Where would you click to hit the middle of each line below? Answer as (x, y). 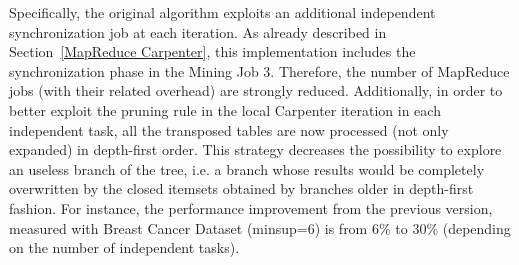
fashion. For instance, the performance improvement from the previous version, (251, 207)
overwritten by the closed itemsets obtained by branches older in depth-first (241, 188)
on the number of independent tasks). (124, 247)
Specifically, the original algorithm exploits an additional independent (222, 12)
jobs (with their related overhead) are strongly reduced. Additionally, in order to (256, 90)
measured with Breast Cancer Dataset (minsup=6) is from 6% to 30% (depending (260, 227)
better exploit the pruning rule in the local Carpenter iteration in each (225, 109)
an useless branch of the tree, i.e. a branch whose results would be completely (247, 168)
